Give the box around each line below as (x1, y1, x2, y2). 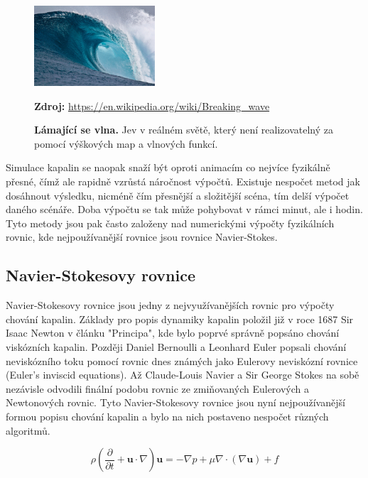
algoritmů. (6, 423, 50, 438)
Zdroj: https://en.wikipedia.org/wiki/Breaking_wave (34, 98, 270, 113)
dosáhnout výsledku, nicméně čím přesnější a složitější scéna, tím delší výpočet (6, 188, 350, 202)
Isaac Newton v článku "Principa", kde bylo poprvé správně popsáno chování (6, 325, 340, 340)
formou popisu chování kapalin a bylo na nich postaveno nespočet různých (6, 408, 329, 423)
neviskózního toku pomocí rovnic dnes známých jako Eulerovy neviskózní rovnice (6, 353, 358, 368)
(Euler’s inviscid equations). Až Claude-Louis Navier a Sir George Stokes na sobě (6, 367, 359, 382)
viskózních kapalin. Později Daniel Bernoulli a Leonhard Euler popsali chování (6, 339, 347, 354)
